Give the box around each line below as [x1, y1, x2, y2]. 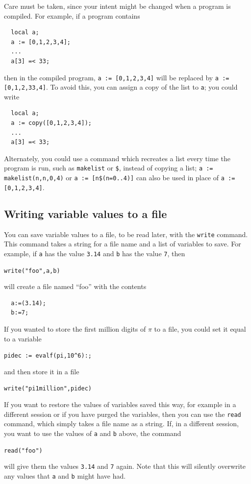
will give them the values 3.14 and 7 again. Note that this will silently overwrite [4, 461, 246, 471]
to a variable [4, 333, 42, 343]
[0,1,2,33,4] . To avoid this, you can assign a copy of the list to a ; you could [4, 82, 238, 92]
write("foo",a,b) [4, 267, 60, 274]
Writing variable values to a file [4, 206, 167, 221]
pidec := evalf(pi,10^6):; [4, 352, 92, 360]
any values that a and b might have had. [4, 470, 126, 481]
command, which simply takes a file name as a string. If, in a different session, [4, 418, 239, 429]
